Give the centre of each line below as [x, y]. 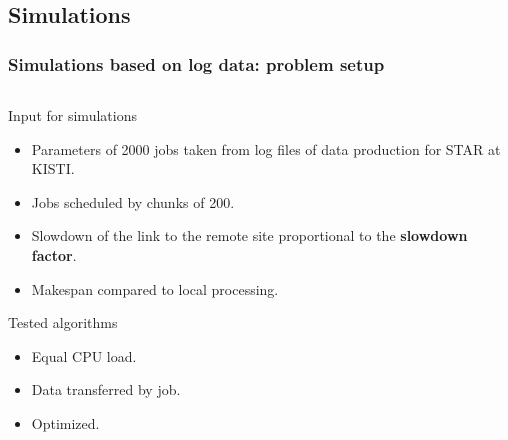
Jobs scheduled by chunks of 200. [133, 201]
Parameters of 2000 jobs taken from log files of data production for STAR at [266, 148]
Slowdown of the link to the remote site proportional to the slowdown [249, 235]
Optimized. [65, 422]
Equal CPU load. [84, 355]
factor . [54, 254]
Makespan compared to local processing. [155, 288]
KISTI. [53, 168]
